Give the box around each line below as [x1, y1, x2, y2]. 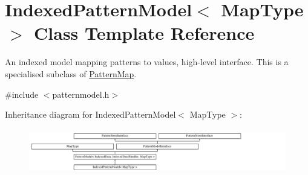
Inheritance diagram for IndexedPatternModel [5, 108, 176, 121]
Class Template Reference [34, 21, 255, 45]
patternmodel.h [52, 87, 110, 100]
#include [5, 87, 39, 100]
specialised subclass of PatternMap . [5, 67, 137, 80]
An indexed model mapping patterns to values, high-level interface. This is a [5, 56, 289, 68]
